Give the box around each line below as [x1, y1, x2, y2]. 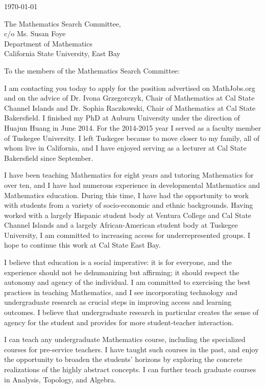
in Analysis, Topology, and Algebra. [4, 374, 116, 384]
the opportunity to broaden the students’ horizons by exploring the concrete [4, 354, 243, 365]
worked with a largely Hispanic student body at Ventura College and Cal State [4, 209, 252, 220]
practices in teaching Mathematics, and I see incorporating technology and [4, 286, 237, 297]
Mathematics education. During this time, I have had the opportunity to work [4, 189, 249, 200]
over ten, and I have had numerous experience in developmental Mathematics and [4, 179, 260, 190]
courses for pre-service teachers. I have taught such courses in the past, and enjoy [4, 344, 259, 354]
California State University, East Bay [4, 48, 121, 59]
